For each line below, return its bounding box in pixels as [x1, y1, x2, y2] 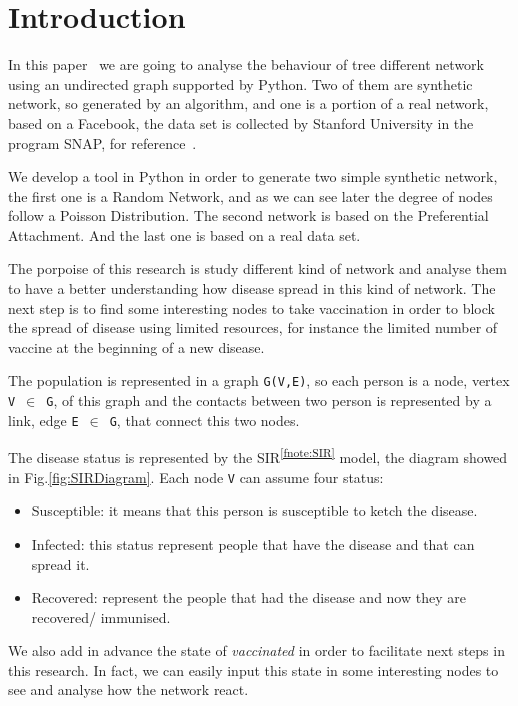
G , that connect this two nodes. [109, 409, 300, 430]
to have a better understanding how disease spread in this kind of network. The [8, 278, 496, 299]
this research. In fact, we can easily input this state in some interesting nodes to [8, 659, 499, 680]
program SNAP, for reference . [8, 132, 197, 153]
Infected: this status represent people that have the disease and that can [31, 533, 475, 554]
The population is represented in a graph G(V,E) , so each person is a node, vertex [8, 370, 510, 391]
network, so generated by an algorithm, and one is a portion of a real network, [8, 93, 489, 114]
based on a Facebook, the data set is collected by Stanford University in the [8, 112, 474, 133]
